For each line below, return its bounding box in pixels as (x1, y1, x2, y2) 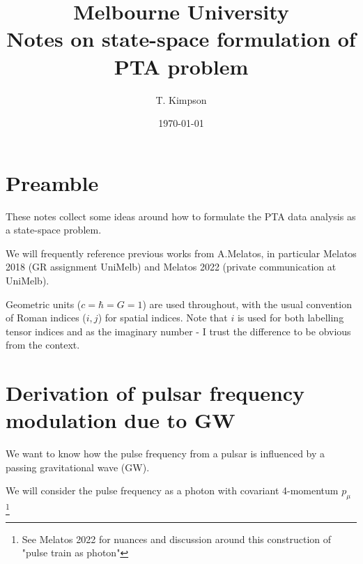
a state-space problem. (6, 222, 102, 237)
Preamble (6, 168, 99, 197)
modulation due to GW (6, 406, 235, 434)
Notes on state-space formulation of (6, 24, 356, 53)
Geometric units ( (6, 296, 82, 311)
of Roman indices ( (6, 310, 86, 325)
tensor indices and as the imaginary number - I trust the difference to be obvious (6, 323, 351, 338)
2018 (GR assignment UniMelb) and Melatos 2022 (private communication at (6, 259, 337, 274)
